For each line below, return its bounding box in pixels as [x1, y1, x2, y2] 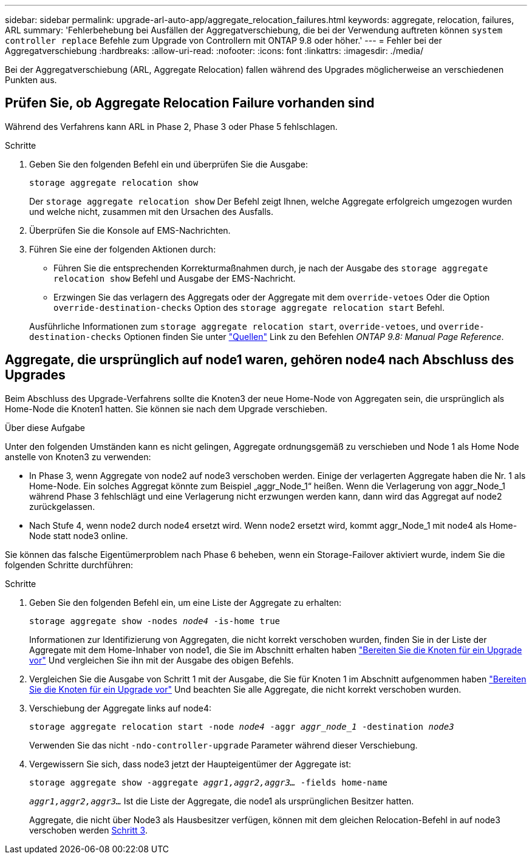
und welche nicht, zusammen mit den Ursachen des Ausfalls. [29, 206, 273, 217]
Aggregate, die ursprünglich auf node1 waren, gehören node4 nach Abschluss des [5, 352, 514, 368]
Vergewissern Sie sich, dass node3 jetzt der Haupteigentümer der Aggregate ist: [29, 758, 352, 769]
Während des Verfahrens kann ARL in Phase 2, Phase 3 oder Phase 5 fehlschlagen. [5, 121, 338, 132]
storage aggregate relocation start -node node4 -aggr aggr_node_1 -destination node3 [29, 721, 454, 732]
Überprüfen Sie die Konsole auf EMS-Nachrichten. [29, 225, 231, 236]
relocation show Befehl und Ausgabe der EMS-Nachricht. [53, 273, 296, 284]
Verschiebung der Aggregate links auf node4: [29, 702, 212, 713]
